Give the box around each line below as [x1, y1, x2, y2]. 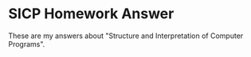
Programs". [8, 39, 45, 48]
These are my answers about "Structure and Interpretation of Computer [8, 31, 244, 40]
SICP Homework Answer [8, 5, 175, 23]
